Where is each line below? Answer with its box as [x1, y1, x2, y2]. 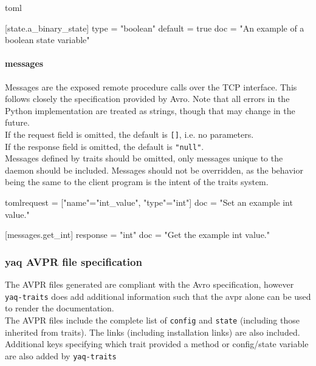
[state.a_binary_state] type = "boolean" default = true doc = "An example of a [5, 21, 304, 34]
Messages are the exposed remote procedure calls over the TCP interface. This [5, 80, 297, 93]
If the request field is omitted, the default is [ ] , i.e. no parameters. [5, 127, 254, 140]
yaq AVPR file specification [5, 254, 142, 269]
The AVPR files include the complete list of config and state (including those [5, 313, 300, 326]
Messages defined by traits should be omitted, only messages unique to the [5, 152, 283, 164]
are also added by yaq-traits [5, 349, 117, 362]
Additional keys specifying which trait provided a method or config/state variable [5, 337, 309, 350]
